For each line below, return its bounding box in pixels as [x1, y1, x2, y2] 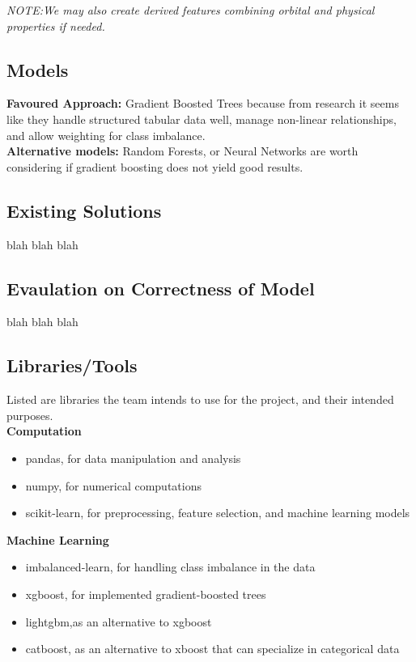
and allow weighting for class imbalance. [6, 126, 206, 143]
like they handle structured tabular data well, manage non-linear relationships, [6, 110, 397, 127]
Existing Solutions [6, 197, 162, 223]
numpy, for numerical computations [25, 477, 202, 494]
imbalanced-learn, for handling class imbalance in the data [25, 558, 316, 575]
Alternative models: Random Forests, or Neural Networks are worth [6, 142, 359, 159]
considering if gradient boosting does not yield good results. [6, 158, 304, 175]
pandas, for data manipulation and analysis [25, 449, 241, 466]
